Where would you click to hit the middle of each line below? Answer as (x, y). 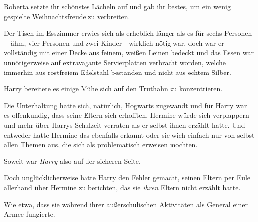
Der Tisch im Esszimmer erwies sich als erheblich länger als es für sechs (113, 33)
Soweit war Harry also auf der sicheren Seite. (72, 161)
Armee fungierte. (30, 214)
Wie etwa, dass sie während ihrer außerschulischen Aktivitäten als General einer (126, 204)
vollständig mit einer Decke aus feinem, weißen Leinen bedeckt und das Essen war (129, 52)
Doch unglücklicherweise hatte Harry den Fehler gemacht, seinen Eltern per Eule (127, 178)
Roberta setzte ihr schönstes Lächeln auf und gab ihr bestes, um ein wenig (117, 6)
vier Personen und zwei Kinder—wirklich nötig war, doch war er (126, 42)
